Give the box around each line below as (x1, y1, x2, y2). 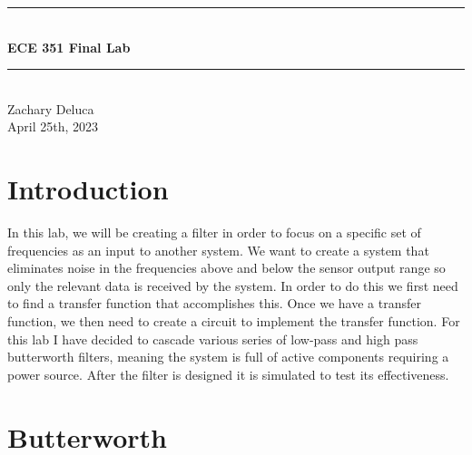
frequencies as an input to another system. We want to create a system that (7, 240, 429, 259)
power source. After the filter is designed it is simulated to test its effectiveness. (7, 364, 449, 383)
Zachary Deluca (7, 99, 94, 118)
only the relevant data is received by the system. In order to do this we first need (7, 276, 458, 295)
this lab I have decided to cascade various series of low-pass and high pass (7, 329, 418, 348)
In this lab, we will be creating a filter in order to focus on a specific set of (7, 223, 421, 242)
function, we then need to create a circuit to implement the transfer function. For (7, 312, 460, 331)
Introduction (7, 170, 169, 208)
